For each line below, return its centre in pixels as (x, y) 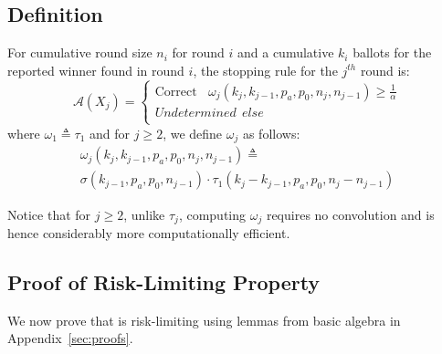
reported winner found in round (96, 70)
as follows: (271, 133)
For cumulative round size (80, 52)
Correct (176, 92)
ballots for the (392, 52)
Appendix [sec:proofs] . (70, 338)
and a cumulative (285, 52)
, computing (212, 214)
